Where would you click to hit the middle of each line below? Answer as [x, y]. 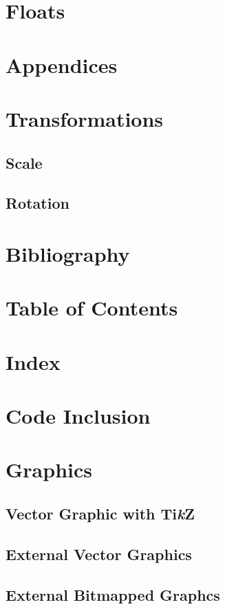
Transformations [85, 118]
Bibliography [68, 253]
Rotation [37, 203]
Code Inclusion [78, 415]
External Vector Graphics [99, 554]
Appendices [62, 64]
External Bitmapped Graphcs [113, 594]
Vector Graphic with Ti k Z [100, 513]
